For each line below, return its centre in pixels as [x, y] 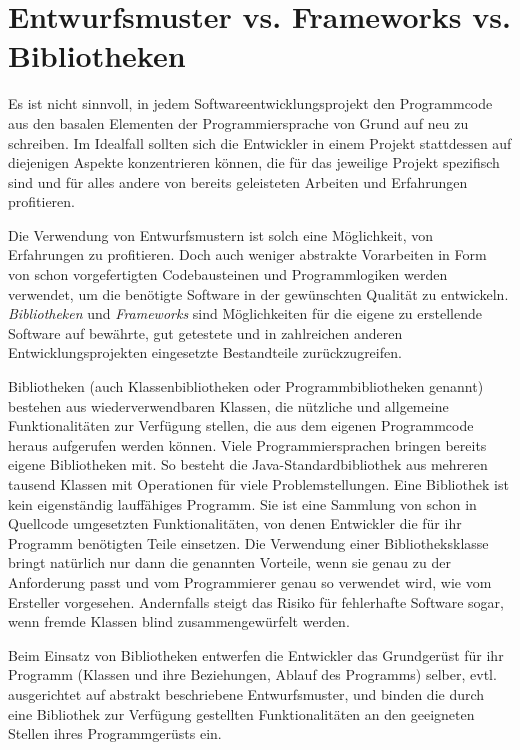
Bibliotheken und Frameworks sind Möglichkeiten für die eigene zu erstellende [245, 313]
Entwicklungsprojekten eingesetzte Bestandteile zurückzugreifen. [205, 352]
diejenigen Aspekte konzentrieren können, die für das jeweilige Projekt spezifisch [254, 162]
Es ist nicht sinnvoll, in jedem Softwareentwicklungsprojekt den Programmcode [250, 103]
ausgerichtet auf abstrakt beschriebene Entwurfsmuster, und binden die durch [246, 693]
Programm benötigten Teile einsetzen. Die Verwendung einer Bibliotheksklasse [248, 542]
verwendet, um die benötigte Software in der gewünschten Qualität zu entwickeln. [258, 293]
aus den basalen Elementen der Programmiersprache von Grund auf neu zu [238, 122]
